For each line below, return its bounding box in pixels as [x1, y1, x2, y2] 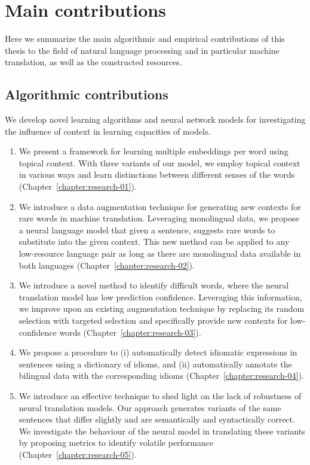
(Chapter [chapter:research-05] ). [19, 448, 137, 460]
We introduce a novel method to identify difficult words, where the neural [19, 279, 289, 291]
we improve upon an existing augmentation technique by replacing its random [19, 302, 305, 315]
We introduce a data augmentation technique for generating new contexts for [19, 200, 301, 212]
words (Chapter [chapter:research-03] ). [59, 326, 201, 338]
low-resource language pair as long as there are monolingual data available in [19, 247, 301, 260]
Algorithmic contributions [5, 85, 168, 104]
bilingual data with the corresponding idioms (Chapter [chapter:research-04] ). [19, 369, 304, 382]
